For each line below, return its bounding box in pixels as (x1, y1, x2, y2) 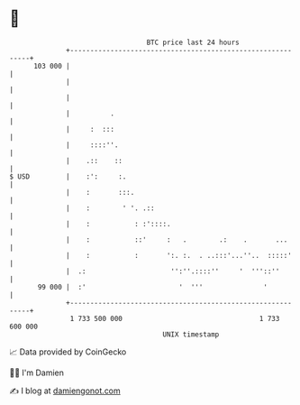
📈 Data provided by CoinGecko (9, 346, 127, 357)
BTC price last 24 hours (146, 38, 241, 47)
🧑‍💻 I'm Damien (9, 367, 65, 378)
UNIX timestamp (162, 329, 220, 339)
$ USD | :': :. (9, 171, 127, 181)
